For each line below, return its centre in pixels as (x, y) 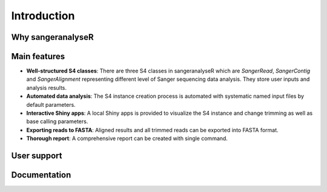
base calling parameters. (57, 121)
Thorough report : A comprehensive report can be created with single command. (127, 138)
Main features (38, 56)
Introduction (43, 16)
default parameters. (51, 104)
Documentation (41, 175)
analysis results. (46, 88)
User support (37, 156)
